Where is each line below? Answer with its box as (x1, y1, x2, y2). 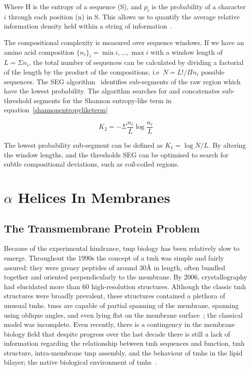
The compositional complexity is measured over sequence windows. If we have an (4, 37, 244, 47)
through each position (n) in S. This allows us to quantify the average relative (8, 11, 240, 21)
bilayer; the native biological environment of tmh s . (4, 357, 157, 367)
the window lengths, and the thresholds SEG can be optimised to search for (4, 149, 229, 159)
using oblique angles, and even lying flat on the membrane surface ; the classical (4, 309, 243, 320)
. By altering (208, 140, 246, 150)
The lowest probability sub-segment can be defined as (4, 140, 163, 150)
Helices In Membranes (17, 187, 171, 207)
